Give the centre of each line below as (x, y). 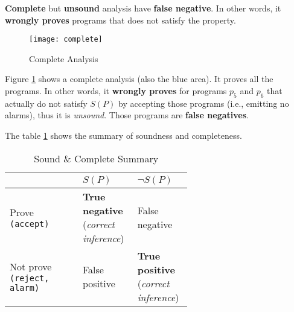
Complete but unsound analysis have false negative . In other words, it (143, 8)
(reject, (30, 279)
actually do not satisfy (46, 103)
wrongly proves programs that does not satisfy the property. (120, 20)
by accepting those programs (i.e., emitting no (204, 103)
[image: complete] (66, 40)
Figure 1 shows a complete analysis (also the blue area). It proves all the (139, 79)
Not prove (31, 267)
